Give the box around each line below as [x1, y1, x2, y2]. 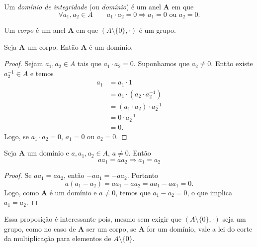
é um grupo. [139, 25, 176, 35]
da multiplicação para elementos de [4, 233, 111, 244]
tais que [77, 58, 101, 69]
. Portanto [127, 170, 159, 180]
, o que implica [187, 187, 232, 197]
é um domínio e [49, 187, 97, 197]
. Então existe [211, 58, 253, 69]
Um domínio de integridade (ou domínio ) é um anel [4, 1, 161, 11]
